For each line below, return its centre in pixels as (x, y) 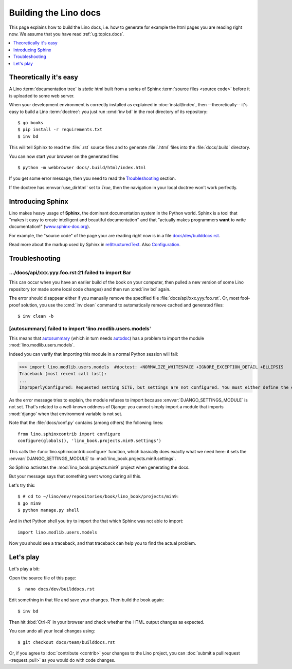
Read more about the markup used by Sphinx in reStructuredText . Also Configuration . (95, 245)
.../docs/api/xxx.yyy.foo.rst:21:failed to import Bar (70, 272)
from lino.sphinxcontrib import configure (69, 434)
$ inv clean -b (36, 316)
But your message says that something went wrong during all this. (75, 476)
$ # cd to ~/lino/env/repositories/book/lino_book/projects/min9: (99, 497)
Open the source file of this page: (43, 578)
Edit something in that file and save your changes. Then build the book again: (86, 600)
